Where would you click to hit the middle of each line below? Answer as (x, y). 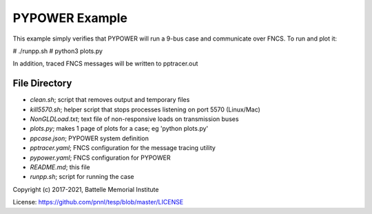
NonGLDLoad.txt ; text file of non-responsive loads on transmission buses (134, 119)
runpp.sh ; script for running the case (82, 177)
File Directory (42, 84)
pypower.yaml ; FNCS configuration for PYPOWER (101, 158)
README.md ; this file (60, 167)
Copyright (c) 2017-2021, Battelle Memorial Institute (86, 189)
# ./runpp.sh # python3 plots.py (58, 51)
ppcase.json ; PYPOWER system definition (90, 138)
